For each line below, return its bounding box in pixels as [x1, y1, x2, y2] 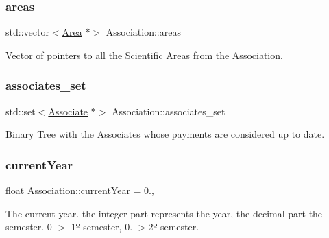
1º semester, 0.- [71, 219, 136, 234]
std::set [5, 104, 36, 118]
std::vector [5, 25, 49, 39]
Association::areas [106, 25, 181, 39]
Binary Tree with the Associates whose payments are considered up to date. [5, 127, 325, 141]
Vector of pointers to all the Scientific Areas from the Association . [5, 47, 283, 62]
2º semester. [148, 219, 199, 234]
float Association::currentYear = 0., [5, 183, 154, 198]
